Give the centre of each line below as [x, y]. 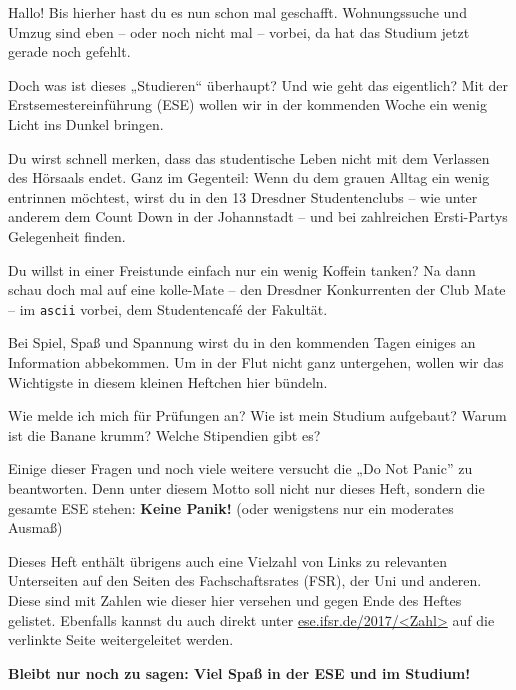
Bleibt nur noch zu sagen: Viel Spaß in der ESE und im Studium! [239, 672]
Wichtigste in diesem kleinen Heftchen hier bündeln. [168, 381]
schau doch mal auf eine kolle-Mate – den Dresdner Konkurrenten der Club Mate [257, 289]
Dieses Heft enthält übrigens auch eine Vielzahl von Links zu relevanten [228, 560]
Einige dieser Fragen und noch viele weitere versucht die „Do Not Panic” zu [240, 468]
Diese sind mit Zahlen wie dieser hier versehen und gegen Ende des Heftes [235, 599]
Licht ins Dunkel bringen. [86, 123]
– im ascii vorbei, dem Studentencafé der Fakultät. [168, 308]
